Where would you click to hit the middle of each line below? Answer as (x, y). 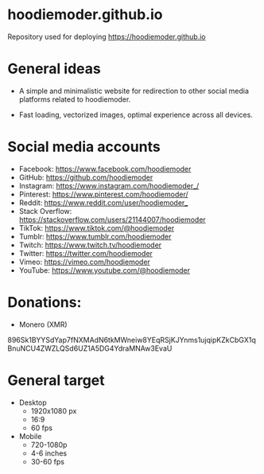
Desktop (33, 402)
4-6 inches (49, 453)
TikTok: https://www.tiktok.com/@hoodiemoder (97, 227)
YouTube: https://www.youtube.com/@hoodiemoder (105, 270)
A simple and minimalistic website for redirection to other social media (134, 91)
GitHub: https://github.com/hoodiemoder (86, 177)
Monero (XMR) (43, 324)
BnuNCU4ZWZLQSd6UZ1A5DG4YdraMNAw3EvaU (90, 348)
